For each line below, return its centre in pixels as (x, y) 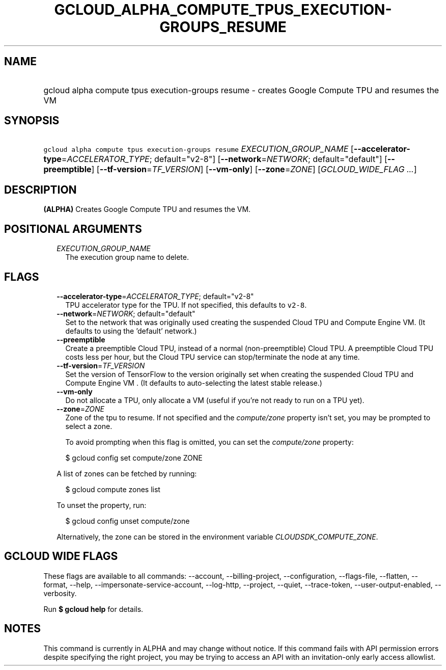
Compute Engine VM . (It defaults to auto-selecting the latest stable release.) (194, 383)
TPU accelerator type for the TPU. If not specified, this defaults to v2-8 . (186, 305)
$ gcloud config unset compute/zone (128, 521)
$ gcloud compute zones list (113, 489)
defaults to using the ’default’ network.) (131, 331)
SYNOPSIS (32, 121)
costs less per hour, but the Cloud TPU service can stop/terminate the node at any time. (213, 357)
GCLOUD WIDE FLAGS (61, 556)
